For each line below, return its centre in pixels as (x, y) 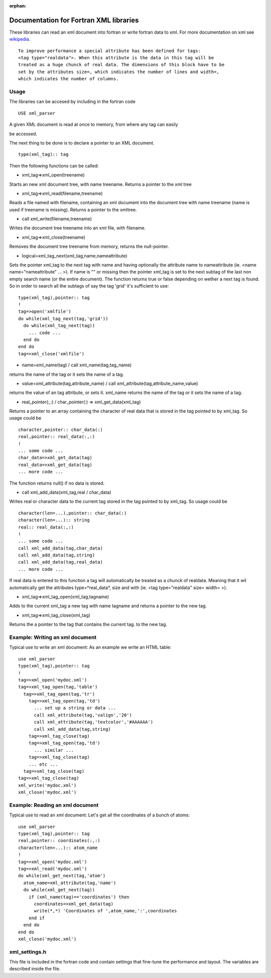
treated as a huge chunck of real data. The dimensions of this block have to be (121, 65)
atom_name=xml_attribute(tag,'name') (70, 883)
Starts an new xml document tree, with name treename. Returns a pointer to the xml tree (100, 184)
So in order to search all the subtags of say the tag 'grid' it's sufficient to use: (89, 286)
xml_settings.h (28, 952)
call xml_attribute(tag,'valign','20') (83, 715)
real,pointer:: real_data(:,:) (57, 437)
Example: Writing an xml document (53, 637)
